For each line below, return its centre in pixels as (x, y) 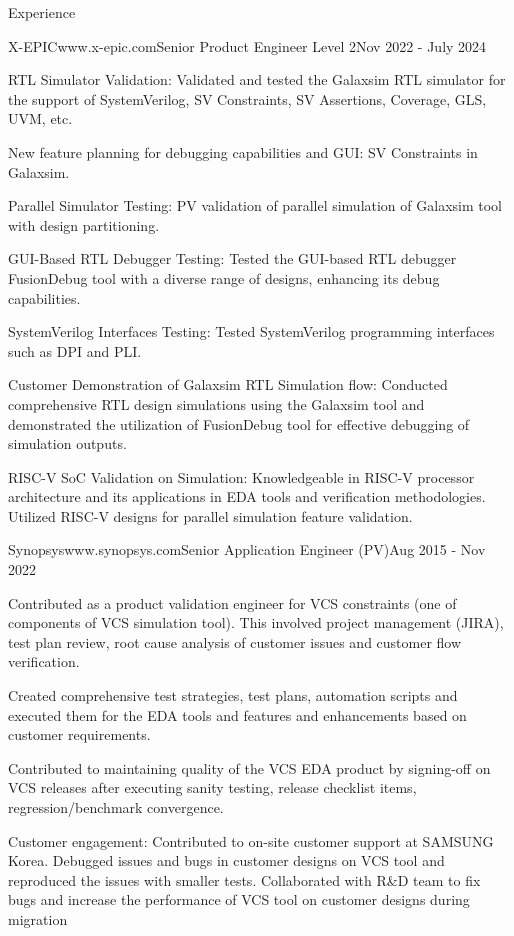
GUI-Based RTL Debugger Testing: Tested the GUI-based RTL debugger (232, 258)
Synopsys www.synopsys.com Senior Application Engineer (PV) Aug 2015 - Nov (247, 549)
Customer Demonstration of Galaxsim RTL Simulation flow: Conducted (228, 384)
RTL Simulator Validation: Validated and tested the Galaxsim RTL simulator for (257, 79)
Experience (42, 12)
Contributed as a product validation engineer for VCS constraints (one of (232, 602)
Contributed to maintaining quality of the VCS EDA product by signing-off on (249, 767)
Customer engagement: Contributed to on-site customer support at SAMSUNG (251, 840)
